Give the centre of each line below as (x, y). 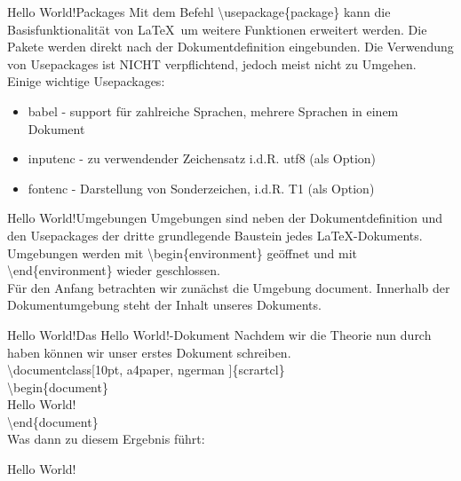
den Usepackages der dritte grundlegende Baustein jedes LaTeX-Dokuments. (215, 235)
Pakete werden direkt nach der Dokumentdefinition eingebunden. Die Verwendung (230, 47)
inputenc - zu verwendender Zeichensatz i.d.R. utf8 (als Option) (202, 158)
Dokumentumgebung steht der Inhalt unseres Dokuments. (164, 305)
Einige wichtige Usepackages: (86, 81)
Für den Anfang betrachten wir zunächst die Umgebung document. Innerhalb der (229, 287)
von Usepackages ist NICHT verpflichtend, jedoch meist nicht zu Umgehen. (212, 63)
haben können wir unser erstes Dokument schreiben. (149, 352)
